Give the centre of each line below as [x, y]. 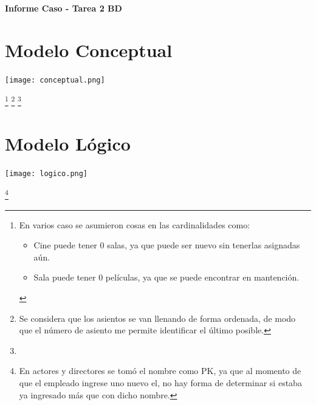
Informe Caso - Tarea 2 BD [64, 8]
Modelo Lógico [68, 143]
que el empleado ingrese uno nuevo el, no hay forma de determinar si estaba [160, 383]
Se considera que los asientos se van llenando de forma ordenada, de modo [157, 318]
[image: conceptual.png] [55, 80]
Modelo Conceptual [89, 49]
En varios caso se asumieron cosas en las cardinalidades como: [135, 224]
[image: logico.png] [46, 173]
